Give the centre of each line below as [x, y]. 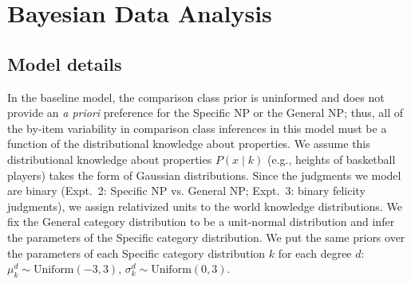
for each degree [315, 253]
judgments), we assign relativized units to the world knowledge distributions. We [205, 206]
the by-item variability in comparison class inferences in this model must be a [197, 128]
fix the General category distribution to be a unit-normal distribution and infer [201, 222]
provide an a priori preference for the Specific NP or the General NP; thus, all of [205, 113]
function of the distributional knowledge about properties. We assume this [189, 144]
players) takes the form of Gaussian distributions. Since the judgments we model [204, 175]
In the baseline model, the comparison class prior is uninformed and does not [196, 97]
